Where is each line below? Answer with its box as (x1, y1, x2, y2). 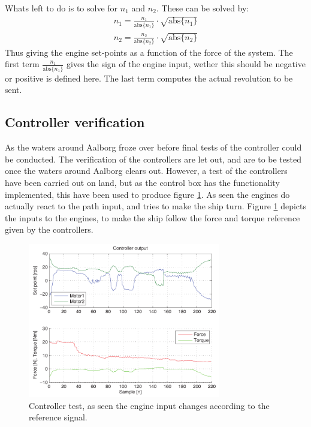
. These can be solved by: (156, 2, 249, 14)
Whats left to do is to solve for (5, 2, 118, 14)
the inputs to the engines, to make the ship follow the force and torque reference (5, 211, 300, 224)
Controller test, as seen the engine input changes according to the (29, 399, 270, 411)
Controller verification (5, 113, 145, 131)
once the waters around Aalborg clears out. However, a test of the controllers (5, 164, 288, 177)
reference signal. (29, 411, 87, 423)
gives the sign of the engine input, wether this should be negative (67, 58, 306, 70)
